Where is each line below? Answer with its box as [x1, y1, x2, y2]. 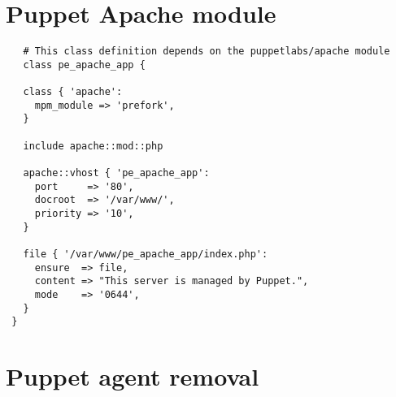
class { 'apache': [23, 86, 123, 98]
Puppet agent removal [6, 360, 259, 393]
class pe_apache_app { [23, 58, 146, 71]
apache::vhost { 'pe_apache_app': [23, 167, 210, 179]
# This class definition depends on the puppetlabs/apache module [23, 45, 390, 58]
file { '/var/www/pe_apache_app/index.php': [23, 248, 268, 260]
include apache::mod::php [23, 140, 163, 152]
